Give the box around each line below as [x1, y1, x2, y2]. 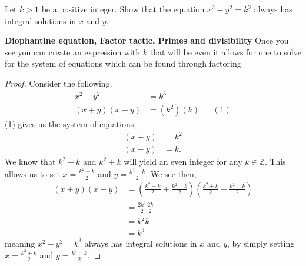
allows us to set [5, 167, 60, 179]
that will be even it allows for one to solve [149, 45, 301, 58]
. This [264, 155, 286, 168]
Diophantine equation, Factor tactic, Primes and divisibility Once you [5, 34, 289, 46]
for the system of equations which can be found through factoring [5, 57, 241, 69]
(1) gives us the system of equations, [5, 118, 137, 130]
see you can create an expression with [5, 45, 141, 58]
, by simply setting [227, 237, 295, 249]
